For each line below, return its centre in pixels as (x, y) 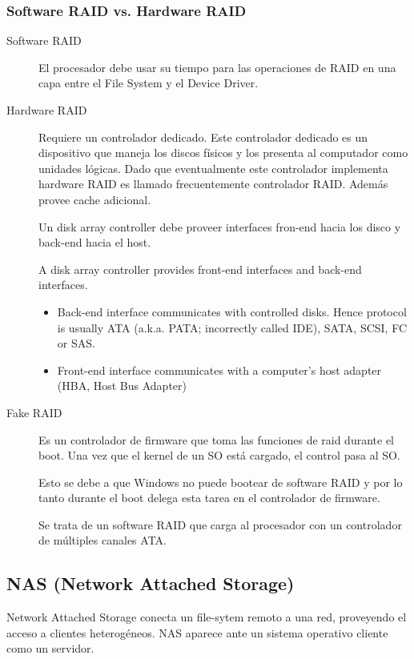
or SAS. (76, 343)
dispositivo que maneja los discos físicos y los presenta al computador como (223, 153)
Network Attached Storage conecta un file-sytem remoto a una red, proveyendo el (207, 617)
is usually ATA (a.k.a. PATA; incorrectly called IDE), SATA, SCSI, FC (232, 327)
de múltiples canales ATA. (102, 540)
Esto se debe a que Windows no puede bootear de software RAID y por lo (221, 482)
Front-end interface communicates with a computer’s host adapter (219, 370)
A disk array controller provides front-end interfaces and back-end (200, 269)
